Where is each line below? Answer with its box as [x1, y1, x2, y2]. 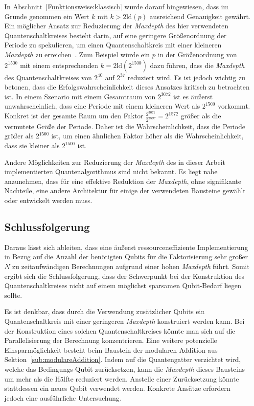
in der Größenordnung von [158, 49, 237, 59]
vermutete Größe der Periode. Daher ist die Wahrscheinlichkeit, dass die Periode [4, 121, 246, 131]
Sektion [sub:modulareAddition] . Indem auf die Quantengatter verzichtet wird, [4, 354, 241, 364]
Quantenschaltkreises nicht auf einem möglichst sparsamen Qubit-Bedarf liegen [4, 280, 242, 291]
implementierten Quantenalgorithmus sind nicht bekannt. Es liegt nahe [4, 166, 218, 177]
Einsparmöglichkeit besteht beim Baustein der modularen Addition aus [4, 344, 218, 355]
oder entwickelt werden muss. [4, 195, 92, 205]
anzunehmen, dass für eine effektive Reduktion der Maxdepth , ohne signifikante [4, 176, 241, 186]
